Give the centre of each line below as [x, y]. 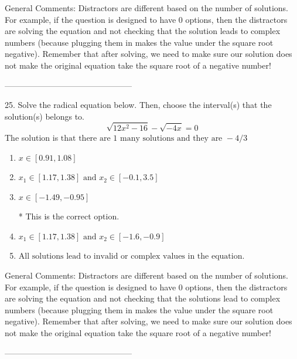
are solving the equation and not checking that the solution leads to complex [143, 31]
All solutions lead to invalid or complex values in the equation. [132, 257]
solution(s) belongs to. [45, 116]
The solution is [32, 137]
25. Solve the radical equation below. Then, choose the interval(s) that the [138, 105]
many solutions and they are [171, 138]
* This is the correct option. [69, 216]
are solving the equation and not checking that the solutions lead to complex [143, 298]
